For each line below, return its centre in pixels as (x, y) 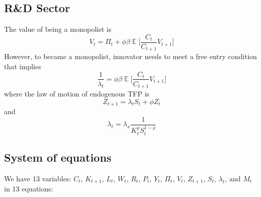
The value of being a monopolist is (58, 29)
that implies (23, 66)
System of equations (58, 157)
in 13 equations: (29, 189)
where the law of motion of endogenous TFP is (77, 94)
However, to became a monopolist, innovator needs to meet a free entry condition (130, 56)
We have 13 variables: (38, 178)
